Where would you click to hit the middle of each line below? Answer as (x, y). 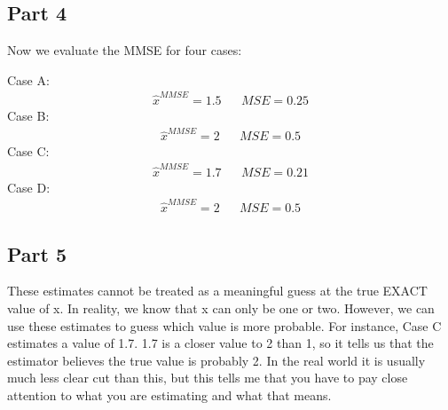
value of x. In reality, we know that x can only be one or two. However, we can (221, 307)
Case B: (28, 116)
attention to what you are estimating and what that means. (169, 394)
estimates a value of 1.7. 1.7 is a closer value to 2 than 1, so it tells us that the (220, 343)
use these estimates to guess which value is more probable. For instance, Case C (224, 325)
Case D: (29, 187)
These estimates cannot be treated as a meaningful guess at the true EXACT (217, 291)
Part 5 (37, 253)
